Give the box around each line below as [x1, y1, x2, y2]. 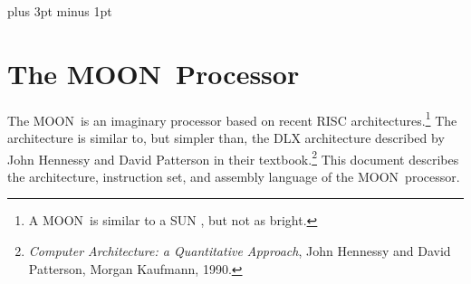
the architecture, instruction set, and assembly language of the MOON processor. [7, 166, 460, 185]
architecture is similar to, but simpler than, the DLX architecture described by [7, 128, 445, 147]
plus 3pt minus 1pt [7, 2, 112, 20]
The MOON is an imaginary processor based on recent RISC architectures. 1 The [7, 108, 457, 129]
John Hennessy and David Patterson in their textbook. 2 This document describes [7, 147, 459, 168]
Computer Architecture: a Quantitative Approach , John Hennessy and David [28, 241, 451, 260]
